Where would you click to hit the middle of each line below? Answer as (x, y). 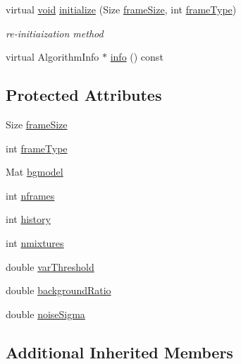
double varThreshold (50, 266)
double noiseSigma (45, 314)
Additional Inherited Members (119, 352)
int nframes (30, 195)
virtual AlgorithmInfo (52, 57)
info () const (137, 57)
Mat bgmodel (35, 172)
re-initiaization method (55, 33)
